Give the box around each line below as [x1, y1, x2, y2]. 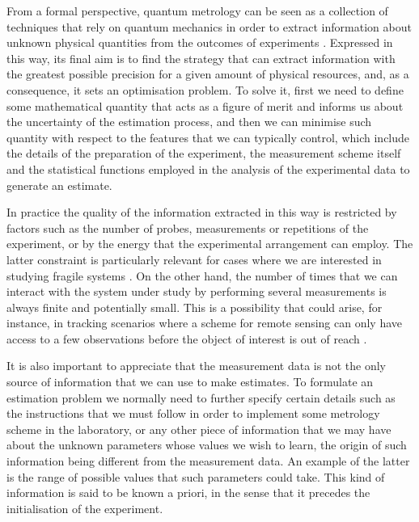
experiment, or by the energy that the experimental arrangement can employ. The [6, 235, 413, 252]
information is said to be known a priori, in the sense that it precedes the [6, 484, 370, 501]
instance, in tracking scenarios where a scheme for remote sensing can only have [6, 314, 403, 331]
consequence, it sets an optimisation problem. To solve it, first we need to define [6, 81, 404, 98]
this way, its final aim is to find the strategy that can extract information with [6, 49, 396, 66]
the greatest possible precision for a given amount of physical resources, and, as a [6, 65, 409, 82]
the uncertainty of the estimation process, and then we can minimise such [6, 113, 372, 130]
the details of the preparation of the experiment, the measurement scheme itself [6, 145, 401, 162]
